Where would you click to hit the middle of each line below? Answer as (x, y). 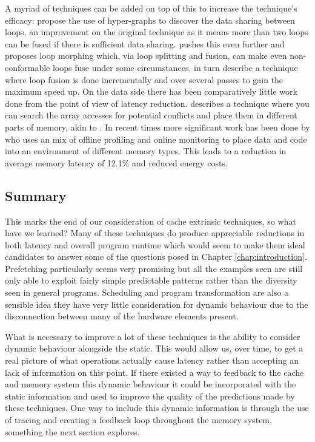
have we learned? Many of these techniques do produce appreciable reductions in (155, 233)
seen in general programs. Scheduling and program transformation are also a (147, 292)
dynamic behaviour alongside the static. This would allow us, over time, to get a (154, 348)
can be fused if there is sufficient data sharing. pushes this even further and (145, 43)
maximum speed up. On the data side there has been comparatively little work (151, 91)
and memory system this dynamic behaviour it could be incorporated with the (151, 384)
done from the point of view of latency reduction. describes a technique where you (157, 103)
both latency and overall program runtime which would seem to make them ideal (155, 244)
